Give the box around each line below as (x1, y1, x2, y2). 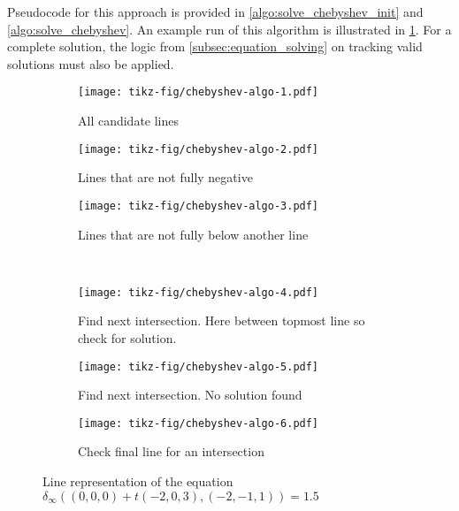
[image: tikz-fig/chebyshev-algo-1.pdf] (78, 86, 319, 99)
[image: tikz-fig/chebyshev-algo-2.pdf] (78, 142, 319, 156)
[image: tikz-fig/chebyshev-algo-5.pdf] (78, 360, 319, 373)
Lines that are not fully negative (78, 168, 253, 187)
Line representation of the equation (42, 472, 233, 491)
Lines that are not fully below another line (78, 225, 309, 243)
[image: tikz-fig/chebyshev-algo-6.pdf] (78, 416, 319, 430)
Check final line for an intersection (78, 442, 264, 461)
